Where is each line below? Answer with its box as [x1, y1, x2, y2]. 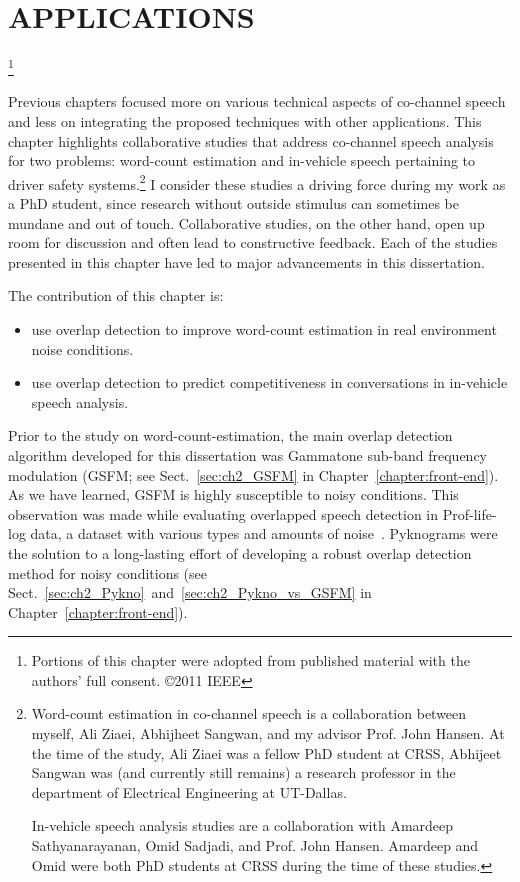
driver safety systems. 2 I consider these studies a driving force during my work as [8, 170, 506, 194]
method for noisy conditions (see [8, 562, 207, 583]
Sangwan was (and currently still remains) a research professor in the [31, 762, 456, 783]
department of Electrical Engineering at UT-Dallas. [31, 781, 347, 802]
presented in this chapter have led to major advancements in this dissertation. [8, 251, 485, 272]
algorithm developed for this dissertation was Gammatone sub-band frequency [8, 444, 487, 465]
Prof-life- [442, 503, 497, 524]
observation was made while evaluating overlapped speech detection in [8, 503, 439, 524]
